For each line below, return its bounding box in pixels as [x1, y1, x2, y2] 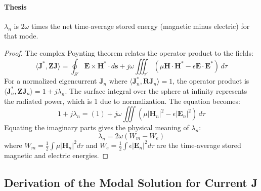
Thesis [4, 1, 27, 12]
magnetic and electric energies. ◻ [4, 149, 109, 160]
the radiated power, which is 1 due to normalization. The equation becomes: [4, 95, 240, 106]
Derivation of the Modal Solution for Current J [4, 174, 258, 190]
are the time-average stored [156, 139, 241, 150]
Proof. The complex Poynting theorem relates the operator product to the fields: [4, 47, 253, 58]
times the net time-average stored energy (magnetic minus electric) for [31, 20, 250, 31]
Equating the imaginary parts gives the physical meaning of [4, 122, 189, 133]
